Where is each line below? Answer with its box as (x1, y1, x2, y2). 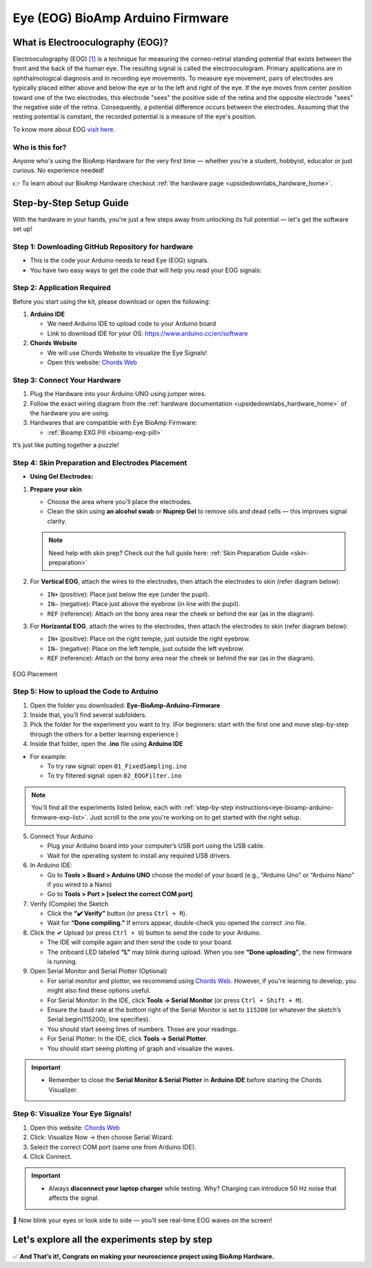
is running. (47, 957, 78, 966)
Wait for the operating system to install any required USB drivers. (47, 851, 231, 860)
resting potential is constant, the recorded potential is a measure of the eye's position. (12, 112, 257, 121)
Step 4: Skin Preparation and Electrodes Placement (12, 458, 187, 468)
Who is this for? (12, 142, 67, 152)
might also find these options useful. (47, 986, 151, 995)
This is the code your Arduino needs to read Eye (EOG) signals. (30, 256, 209, 264)
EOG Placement (12, 669, 58, 678)
